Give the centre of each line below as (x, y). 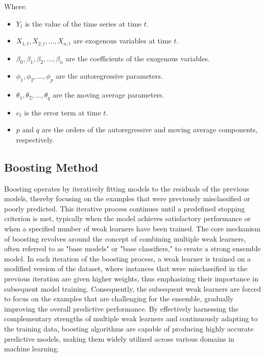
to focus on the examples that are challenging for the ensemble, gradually (119, 299)
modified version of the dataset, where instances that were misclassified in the (126, 268)
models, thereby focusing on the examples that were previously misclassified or (127, 198)
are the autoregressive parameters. (109, 76)
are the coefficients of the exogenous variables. (138, 58)
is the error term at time (63, 112)
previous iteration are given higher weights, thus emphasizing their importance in (131, 279)
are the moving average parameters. (109, 95)
